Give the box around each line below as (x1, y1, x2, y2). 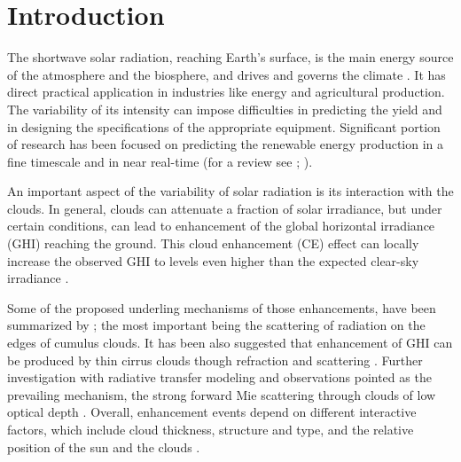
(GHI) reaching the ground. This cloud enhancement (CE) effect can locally (7, 234, 419, 253)
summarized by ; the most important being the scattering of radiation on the (7, 316, 426, 334)
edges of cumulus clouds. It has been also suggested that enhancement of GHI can (7, 333, 453, 352)
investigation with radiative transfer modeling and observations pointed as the (7, 368, 432, 387)
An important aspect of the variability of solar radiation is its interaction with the (7, 182, 454, 200)
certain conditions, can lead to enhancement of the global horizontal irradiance (7, 216, 435, 235)
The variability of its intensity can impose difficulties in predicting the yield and (7, 99, 442, 118)
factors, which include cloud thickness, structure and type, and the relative (7, 420, 414, 438)
